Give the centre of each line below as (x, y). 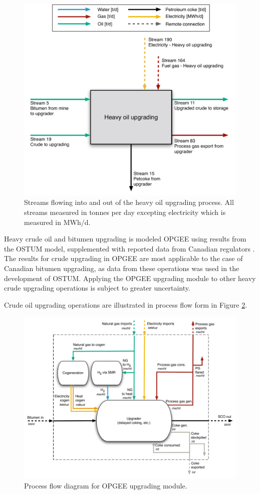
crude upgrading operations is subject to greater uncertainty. (97, 288)
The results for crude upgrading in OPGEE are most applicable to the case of (123, 258)
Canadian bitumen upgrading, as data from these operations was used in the (122, 268)
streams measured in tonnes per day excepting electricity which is (125, 212)
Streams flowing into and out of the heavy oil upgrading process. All (129, 202)
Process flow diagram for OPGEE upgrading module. (106, 485)
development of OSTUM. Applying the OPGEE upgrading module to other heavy (130, 278)
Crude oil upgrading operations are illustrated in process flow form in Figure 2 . (126, 304)
